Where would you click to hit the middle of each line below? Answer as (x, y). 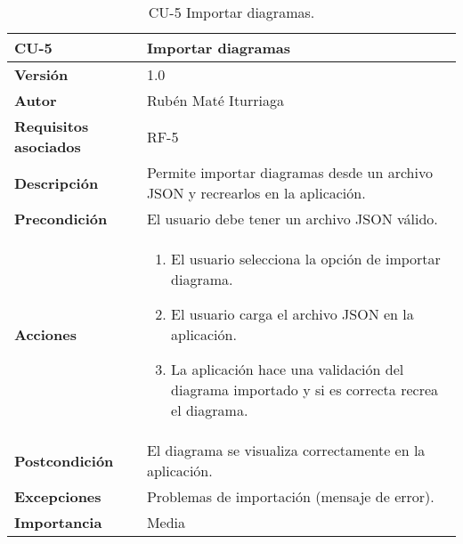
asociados (48, 146)
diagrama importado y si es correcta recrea (305, 390)
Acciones (45, 334)
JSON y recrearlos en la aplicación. (256, 193)
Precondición (61, 219)
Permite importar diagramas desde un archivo (289, 172)
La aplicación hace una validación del (288, 369)
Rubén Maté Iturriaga (215, 100)
